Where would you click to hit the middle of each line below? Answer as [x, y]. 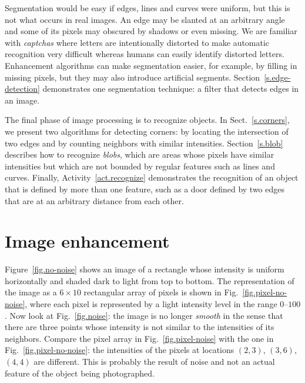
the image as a [31, 292]
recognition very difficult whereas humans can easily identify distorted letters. [145, 54]
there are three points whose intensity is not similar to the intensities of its [140, 327]
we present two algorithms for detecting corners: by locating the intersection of [147, 131]
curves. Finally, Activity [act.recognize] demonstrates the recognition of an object [152, 177]
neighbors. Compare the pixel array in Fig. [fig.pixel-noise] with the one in [139, 338]
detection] [22, 89]
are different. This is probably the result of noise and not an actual [154, 361]
